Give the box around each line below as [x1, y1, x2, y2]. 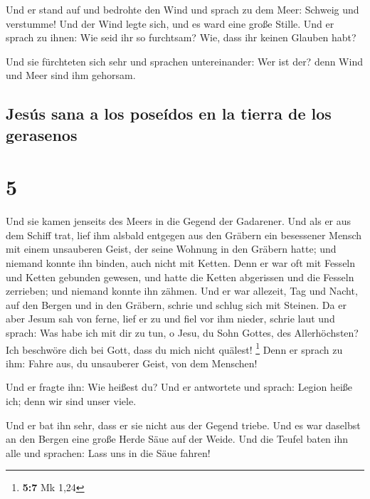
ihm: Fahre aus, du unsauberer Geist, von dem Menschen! [6, 355, 258, 370]
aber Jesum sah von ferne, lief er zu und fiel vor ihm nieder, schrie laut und [6, 311, 335, 326]
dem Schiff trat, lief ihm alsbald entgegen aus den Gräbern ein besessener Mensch [6, 227, 362, 242]
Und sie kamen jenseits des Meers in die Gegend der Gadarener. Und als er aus [6, 214, 351, 229]
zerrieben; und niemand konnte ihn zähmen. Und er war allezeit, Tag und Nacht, [6, 283, 358, 298]
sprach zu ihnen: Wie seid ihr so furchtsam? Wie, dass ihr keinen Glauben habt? [6, 30, 356, 45]
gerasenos [6, 123, 78, 145]
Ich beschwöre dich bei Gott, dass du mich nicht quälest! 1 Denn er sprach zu [6, 340, 343, 357]
